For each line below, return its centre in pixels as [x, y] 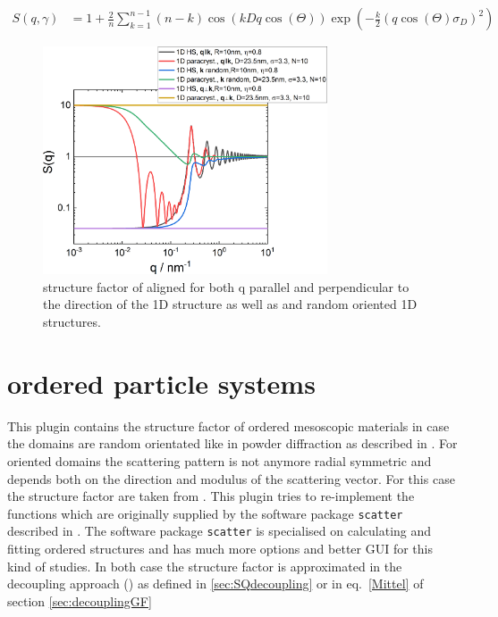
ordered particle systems [161, 383]
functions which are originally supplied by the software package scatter [205, 513]
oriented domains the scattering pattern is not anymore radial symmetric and [219, 460]
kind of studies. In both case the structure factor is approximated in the [205, 566]
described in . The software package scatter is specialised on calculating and [219, 531]
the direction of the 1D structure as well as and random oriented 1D [230, 304]
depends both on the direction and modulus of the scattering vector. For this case [231, 478]
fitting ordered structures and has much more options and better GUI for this [220, 549]
